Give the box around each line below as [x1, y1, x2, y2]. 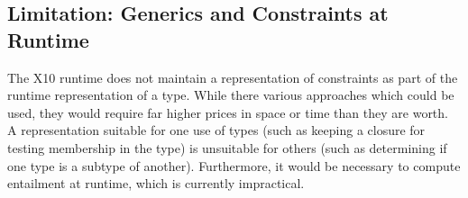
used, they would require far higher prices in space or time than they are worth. [7, 103, 448, 121]
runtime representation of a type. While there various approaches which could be [7, 85, 454, 104]
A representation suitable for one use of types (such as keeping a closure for [7, 121, 426, 139]
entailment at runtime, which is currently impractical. [7, 174, 305, 193]
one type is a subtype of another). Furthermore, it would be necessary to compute [7, 156, 461, 175]
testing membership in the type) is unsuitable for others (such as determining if [7, 138, 447, 157]
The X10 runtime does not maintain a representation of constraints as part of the [7, 67, 458, 86]
